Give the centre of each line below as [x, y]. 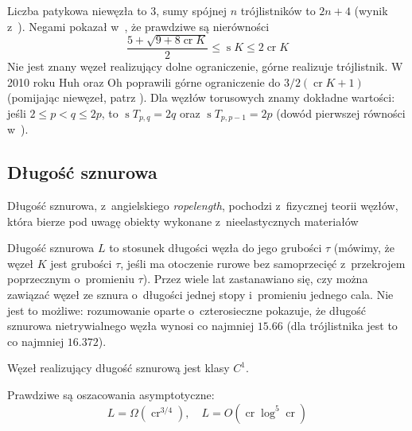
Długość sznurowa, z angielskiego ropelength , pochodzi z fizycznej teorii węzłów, [203, 206]
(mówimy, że [364, 248]
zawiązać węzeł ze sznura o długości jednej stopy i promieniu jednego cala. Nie [200, 295]
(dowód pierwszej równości [341, 113]
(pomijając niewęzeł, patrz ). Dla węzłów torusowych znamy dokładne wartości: [201, 97]
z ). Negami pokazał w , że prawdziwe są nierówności [138, 26]
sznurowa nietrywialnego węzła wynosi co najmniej [131, 326]
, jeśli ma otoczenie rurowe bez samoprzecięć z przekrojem [263, 263]
